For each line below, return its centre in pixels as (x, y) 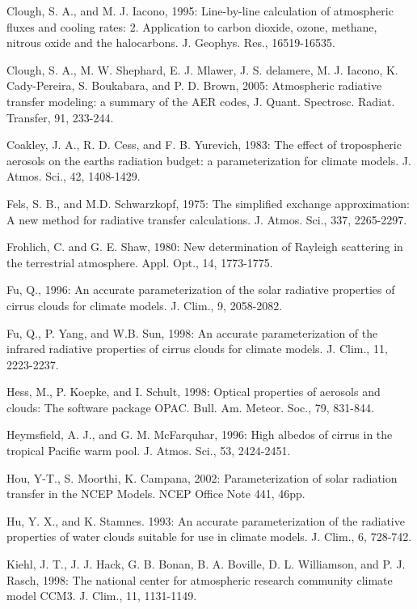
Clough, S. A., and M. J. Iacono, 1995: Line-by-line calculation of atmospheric (200, 11)
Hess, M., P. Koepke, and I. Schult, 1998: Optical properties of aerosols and (194, 392)
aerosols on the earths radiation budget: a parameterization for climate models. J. (209, 160)
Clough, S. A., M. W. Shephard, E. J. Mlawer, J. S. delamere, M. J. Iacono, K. (202, 69)
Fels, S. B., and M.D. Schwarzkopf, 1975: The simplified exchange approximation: (208, 203)
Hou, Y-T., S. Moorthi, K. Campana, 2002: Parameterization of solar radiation (202, 477)
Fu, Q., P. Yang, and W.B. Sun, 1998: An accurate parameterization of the (192, 332)
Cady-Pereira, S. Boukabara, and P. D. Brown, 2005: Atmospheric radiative (194, 85)
